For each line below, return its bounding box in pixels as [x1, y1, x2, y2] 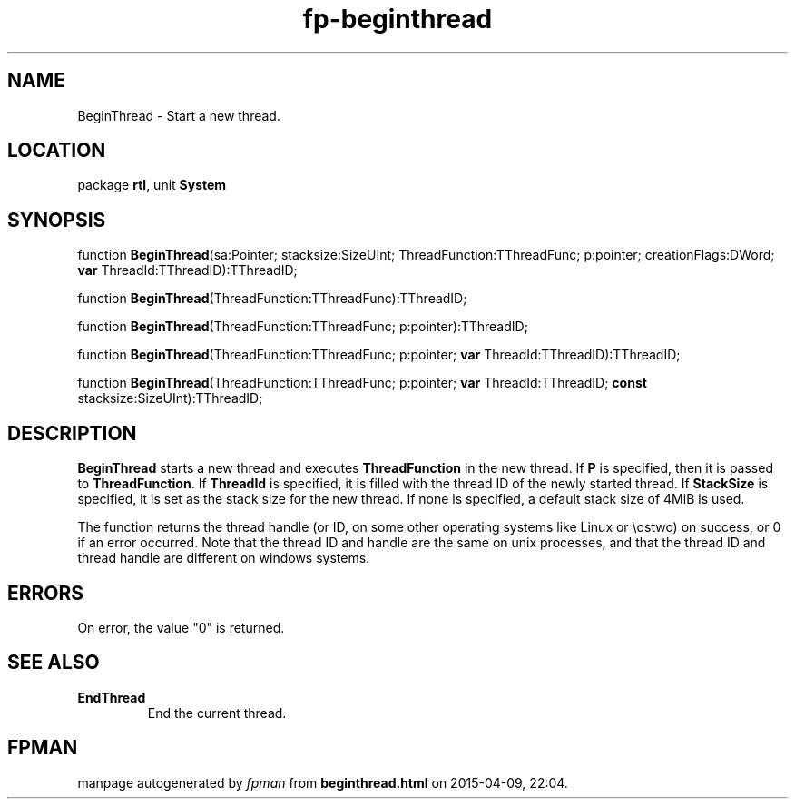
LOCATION [7, 139, 106, 162]
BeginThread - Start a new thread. [77, 107, 280, 123]
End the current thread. [147, 704, 287, 721]
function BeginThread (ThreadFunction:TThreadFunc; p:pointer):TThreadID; [77, 319, 528, 335]
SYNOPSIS [7, 208, 106, 231]
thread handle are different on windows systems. [77, 550, 370, 566]
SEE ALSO [7, 651, 100, 674]
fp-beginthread [302, 4, 493, 34]
